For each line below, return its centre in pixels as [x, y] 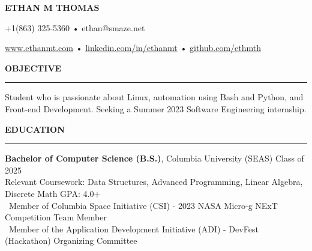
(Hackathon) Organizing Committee [71, 240]
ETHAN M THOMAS [52, 7]
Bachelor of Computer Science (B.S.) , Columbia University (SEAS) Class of [154, 158]
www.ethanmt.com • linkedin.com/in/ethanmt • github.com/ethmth [133, 48]
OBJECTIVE [33, 68]
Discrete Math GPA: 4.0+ [53, 193]
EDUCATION [35, 129]
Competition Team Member [56, 217]
